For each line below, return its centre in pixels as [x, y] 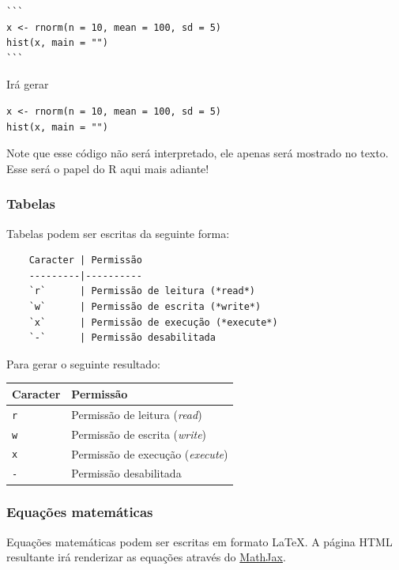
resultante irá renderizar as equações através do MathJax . [146, 557]
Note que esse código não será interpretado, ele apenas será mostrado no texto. [198, 153]
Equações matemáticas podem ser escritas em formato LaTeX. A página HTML [199, 541]
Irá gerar [28, 84]
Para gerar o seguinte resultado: [83, 363]
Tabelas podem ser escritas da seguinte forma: [118, 233]
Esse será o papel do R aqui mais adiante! [108, 168]
